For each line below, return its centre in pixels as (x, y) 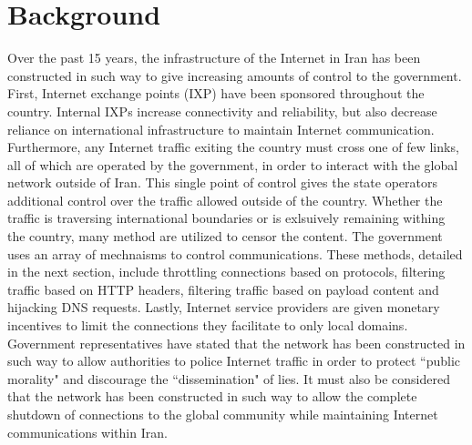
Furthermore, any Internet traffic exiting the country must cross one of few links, (233, 147)
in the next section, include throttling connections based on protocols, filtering (226, 272)
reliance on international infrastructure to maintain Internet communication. (221, 129)
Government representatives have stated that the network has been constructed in (236, 343)
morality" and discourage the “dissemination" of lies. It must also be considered (229, 378)
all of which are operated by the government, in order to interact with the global (233, 164)
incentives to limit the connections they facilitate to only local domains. (208, 325)
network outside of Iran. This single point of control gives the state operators (222, 182)
